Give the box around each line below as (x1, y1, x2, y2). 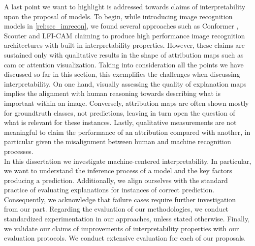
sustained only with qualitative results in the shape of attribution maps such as (4, 49, 244, 60)
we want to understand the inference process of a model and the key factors (4, 165, 232, 176)
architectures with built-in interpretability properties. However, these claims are (4, 40, 245, 50)
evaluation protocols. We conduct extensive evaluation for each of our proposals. (4, 233, 246, 243)
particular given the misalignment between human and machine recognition (4, 136, 231, 147)
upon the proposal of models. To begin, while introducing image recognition (4, 11, 233, 21)
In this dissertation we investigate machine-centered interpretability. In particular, (4, 155, 252, 166)
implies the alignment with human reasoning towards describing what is (4, 88, 221, 98)
